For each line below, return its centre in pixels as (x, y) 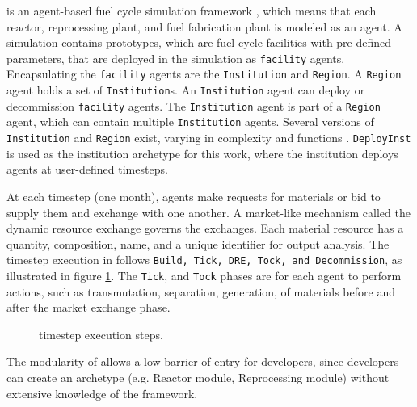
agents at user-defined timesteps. (87, 169)
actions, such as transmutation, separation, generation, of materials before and (201, 291)
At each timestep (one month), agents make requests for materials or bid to (194, 196)
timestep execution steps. (101, 334)
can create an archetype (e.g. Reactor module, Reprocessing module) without (198, 377)
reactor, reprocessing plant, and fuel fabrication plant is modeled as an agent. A (204, 26)
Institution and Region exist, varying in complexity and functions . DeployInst (209, 138)
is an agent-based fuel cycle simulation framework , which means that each (192, 10)
